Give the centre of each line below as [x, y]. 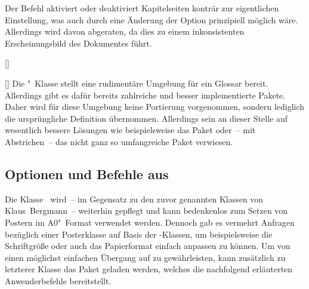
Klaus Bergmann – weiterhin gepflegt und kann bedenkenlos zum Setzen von [146, 210]
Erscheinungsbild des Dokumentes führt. [78, 43]
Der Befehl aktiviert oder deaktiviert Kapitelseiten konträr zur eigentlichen [142, 8]
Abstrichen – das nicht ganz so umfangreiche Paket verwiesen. [119, 141]
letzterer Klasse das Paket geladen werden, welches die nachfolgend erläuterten [149, 269]
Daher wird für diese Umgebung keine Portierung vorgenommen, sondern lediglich [155, 107]
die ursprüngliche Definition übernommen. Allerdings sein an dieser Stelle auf [146, 118]
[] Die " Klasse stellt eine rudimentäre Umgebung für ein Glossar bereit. [137, 83]
